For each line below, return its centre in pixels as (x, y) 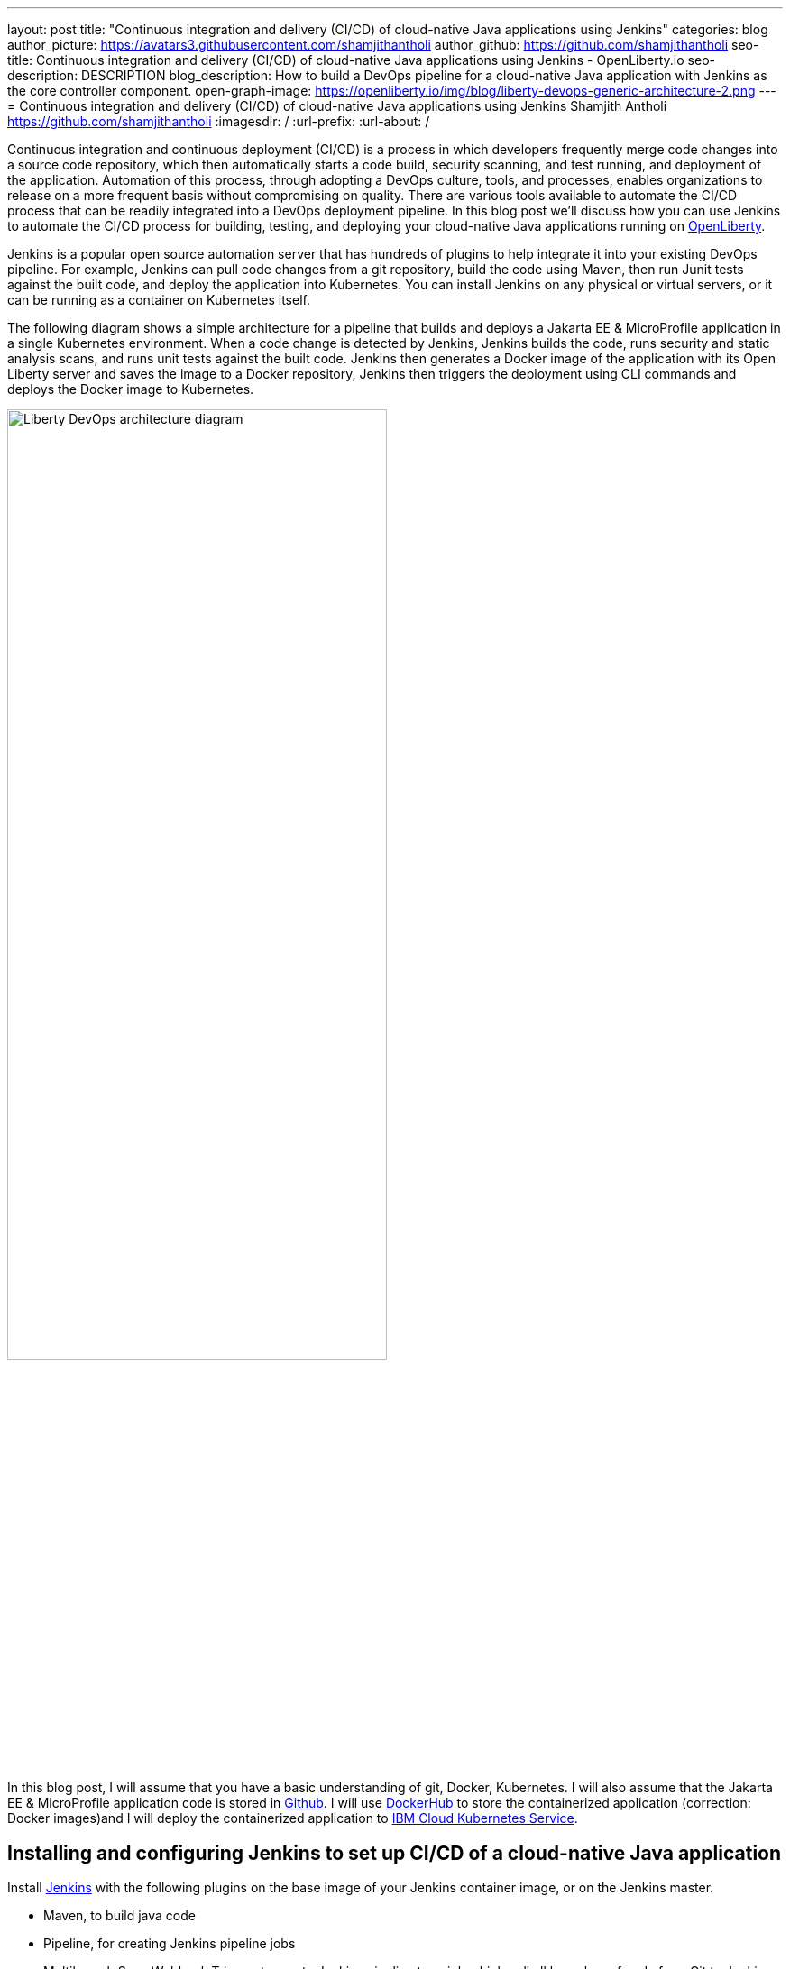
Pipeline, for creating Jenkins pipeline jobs (170, 1944)
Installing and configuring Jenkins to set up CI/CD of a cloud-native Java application (395, 1853)
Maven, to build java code (119, 1916)
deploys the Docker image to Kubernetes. (131, 389)
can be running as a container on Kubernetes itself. (159, 300)
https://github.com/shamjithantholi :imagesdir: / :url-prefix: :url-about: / (219, 121)
